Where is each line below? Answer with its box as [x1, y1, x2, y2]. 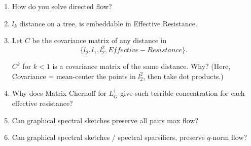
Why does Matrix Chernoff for [12, 88, 106, 98]
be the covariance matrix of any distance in [32, 35, 167, 46]
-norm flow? [210, 132, 247, 142]
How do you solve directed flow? [12, 1, 112, 11]
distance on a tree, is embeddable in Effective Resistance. [19, 18, 197, 28]
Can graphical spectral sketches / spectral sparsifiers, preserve [12, 132, 205, 142]
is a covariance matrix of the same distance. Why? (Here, [52, 61, 231, 71]
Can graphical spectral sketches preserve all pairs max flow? [12, 115, 199, 125]
